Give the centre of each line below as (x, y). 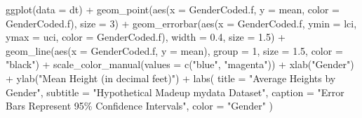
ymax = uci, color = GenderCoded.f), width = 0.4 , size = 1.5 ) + (146, 37)
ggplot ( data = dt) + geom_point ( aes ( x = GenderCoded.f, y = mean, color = (173, 9)
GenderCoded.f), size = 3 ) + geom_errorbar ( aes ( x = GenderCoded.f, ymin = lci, (181, 23)
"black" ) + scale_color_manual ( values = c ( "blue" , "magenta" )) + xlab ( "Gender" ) (180, 64)
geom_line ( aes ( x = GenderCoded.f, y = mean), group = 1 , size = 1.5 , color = (174, 50)
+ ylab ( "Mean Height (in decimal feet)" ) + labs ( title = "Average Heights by (171, 78)
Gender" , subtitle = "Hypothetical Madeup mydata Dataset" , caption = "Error (175, 92)
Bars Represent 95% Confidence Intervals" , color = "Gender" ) (140, 106)
